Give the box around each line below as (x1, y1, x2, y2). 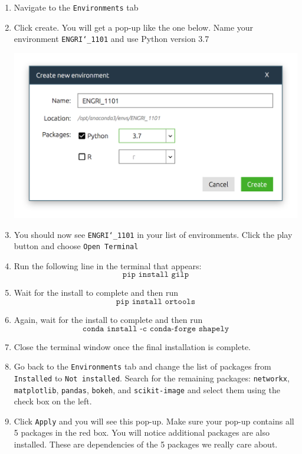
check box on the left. (14, 395, 92, 407)
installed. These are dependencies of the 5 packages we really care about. (14, 438, 278, 450)
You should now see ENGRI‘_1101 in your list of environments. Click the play (14, 228, 293, 240)
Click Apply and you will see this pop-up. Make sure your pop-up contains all (14, 414, 294, 427)
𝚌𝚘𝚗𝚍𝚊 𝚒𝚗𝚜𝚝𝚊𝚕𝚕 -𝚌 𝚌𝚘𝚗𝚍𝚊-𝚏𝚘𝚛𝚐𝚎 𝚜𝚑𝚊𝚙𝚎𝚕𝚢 (82, 324, 229, 333)
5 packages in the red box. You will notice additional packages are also (14, 426, 270, 439)
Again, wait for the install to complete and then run (14, 313, 203, 326)
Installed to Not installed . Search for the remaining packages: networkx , (14, 371, 290, 384)
